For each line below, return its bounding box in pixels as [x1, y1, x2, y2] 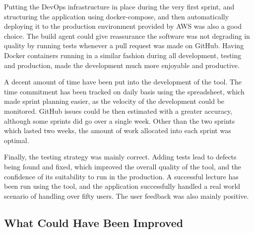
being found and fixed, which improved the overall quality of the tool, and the [4, 161, 242, 171]
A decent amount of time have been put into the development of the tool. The [4, 77, 242, 87]
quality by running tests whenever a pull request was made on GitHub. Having [4, 40, 244, 51]
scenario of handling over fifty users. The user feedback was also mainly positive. [4, 190, 249, 201]
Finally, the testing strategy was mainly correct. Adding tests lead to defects [4, 152, 237, 162]
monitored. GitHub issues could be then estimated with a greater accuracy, [4, 105, 233, 116]
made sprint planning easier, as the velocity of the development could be [4, 96, 225, 106]
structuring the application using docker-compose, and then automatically [4, 11, 229, 21]
